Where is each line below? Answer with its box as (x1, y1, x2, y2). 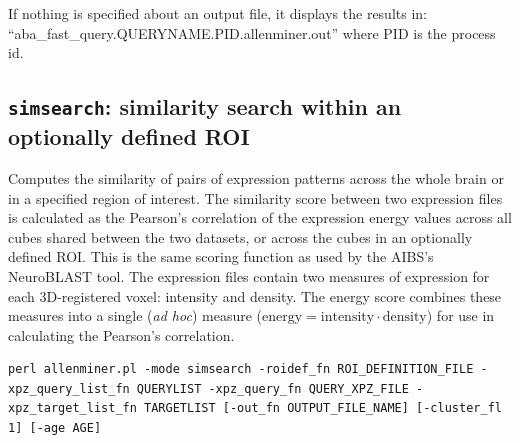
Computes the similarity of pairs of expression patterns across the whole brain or (8, 167, 504, 188)
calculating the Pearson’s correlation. (8, 324, 235, 345)
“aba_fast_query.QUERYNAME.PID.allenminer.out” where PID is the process (8, 22, 496, 43)
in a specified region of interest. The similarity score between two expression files (8, 187, 503, 208)
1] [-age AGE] (8, 421, 102, 436)
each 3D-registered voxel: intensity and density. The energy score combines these (8, 285, 502, 306)
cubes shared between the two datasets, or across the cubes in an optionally (8, 226, 473, 247)
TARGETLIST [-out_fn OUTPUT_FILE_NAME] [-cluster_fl (144, 401, 502, 416)
